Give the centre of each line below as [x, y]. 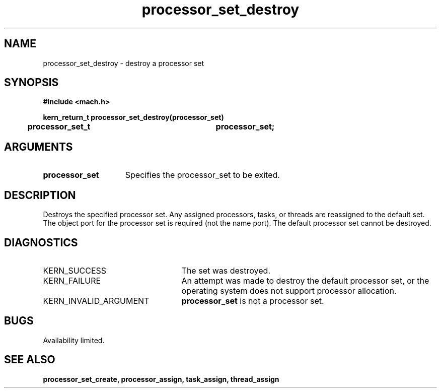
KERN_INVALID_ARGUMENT [96, 301]
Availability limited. [74, 340]
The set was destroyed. [226, 270]
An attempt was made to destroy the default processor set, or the [305, 280]
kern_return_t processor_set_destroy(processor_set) [133, 117]
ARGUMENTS [39, 147]
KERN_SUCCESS [75, 270]
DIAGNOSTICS [41, 242]
